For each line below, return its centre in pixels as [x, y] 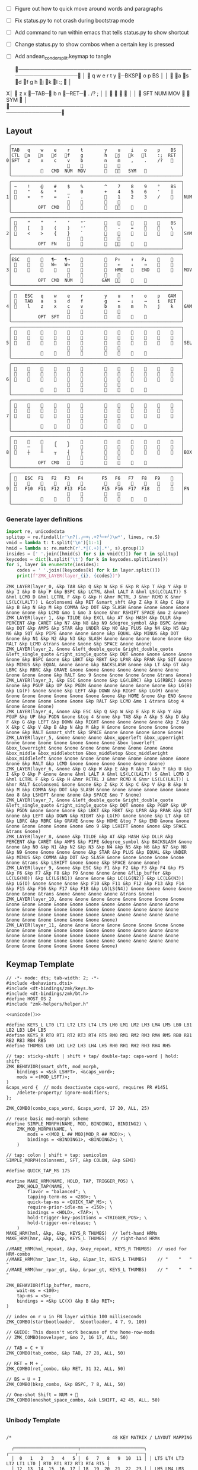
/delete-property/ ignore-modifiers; [63, 1093]
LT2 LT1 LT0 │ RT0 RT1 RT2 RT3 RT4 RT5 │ [58, 1464]
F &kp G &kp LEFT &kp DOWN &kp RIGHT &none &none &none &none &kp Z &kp [98, 722]
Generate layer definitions [44, 519]
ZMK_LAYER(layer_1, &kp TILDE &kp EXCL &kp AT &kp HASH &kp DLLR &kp [94, 618]
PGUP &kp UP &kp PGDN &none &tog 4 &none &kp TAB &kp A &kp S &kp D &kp [98, 717]
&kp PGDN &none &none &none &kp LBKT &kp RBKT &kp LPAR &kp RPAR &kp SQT [99, 811]
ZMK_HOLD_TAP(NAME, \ [43, 1186]
